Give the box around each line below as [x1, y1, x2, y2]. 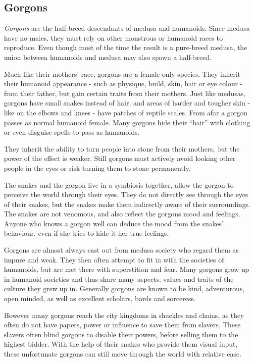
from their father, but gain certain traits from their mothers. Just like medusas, [4, 88, 246, 98]
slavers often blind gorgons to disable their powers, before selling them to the [4, 329, 238, 339]
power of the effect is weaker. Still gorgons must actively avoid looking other [4, 153, 236, 163]
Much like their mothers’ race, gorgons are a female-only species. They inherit [4, 68, 241, 79]
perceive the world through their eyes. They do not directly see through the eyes [4, 189, 248, 200]
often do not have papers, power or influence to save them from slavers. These [4, 319, 241, 330]
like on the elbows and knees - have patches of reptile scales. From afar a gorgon [4, 107, 248, 117]
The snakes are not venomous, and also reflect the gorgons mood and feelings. [4, 208, 240, 219]
